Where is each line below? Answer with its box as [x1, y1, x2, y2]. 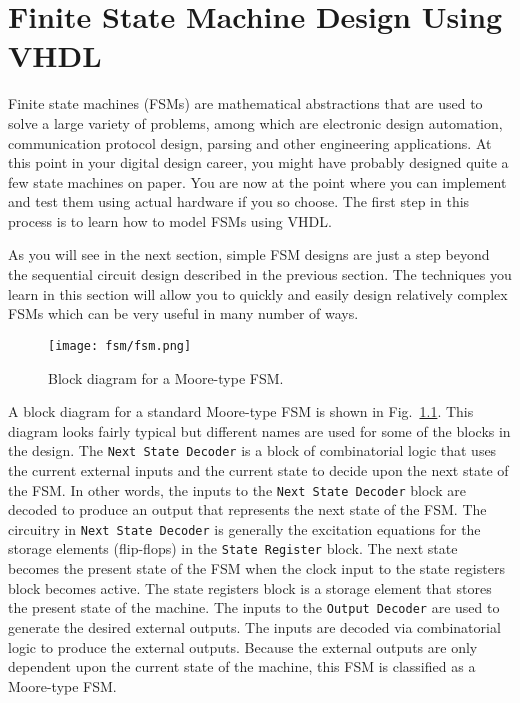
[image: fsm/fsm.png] [48, 338, 192, 353]
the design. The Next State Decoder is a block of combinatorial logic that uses [8, 440, 497, 461]
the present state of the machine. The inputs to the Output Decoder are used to [8, 597, 500, 618]
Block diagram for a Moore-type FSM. [48, 367, 284, 388]
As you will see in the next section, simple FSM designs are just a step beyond [8, 244, 490, 265]
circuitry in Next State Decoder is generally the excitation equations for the [8, 518, 481, 539]
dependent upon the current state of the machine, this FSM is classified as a [8, 656, 476, 677]
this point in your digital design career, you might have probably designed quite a [8, 152, 509, 173]
